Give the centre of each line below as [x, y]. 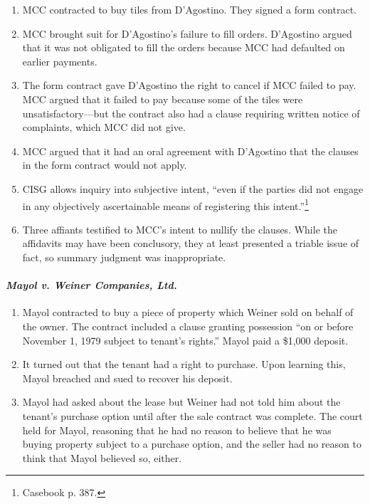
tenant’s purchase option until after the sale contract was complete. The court [192, 415]
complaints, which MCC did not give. [104, 127]
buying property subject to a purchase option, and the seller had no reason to [192, 444]
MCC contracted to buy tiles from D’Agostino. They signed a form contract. [189, 9]
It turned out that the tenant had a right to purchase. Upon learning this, [184, 364]
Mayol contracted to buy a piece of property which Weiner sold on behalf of [188, 312]
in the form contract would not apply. [105, 165]
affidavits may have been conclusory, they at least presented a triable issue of [191, 243]
